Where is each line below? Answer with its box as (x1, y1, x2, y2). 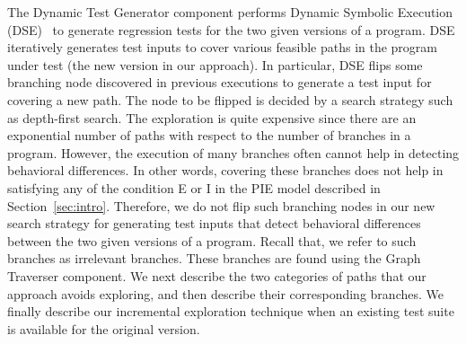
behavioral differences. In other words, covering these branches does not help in (7, 161, 444, 180)
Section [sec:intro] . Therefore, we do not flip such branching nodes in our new (7, 196, 435, 215)
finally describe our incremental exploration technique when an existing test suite (7, 302, 454, 321)
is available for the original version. (7, 319, 200, 338)
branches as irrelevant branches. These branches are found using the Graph (7, 249, 421, 268)
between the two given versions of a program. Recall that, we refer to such (7, 231, 417, 250)
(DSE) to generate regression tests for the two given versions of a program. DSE (7, 20, 455, 39)
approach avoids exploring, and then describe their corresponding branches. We (7, 284, 444, 303)
